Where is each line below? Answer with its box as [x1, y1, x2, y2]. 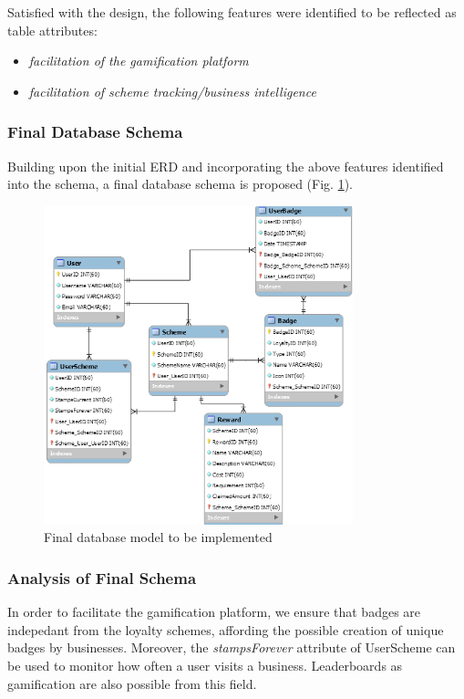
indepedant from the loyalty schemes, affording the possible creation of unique [7, 620, 444, 639]
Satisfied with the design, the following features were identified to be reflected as [7, 3, 457, 21]
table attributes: [7, 20, 98, 39]
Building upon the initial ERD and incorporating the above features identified [7, 156, 444, 175]
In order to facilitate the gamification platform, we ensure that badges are [7, 602, 421, 621]
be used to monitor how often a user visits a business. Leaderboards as [7, 656, 403, 675]
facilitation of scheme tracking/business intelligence [28, 81, 316, 100]
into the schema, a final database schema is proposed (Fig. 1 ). [7, 174, 353, 193]
